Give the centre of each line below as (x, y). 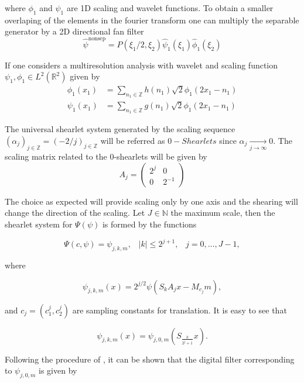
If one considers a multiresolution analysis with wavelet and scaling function (141, 65)
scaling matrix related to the (56, 156)
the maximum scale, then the (223, 213)
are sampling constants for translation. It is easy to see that (180, 310)
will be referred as (133, 140)
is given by (58, 370)
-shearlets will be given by (160, 156)
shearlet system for (39, 224)
